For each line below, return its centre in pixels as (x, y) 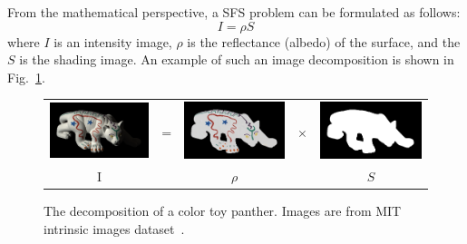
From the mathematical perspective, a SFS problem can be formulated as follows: (234, 12)
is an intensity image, (113, 41)
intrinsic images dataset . (114, 228)
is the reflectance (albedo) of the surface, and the (324, 41)
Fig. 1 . (26, 77)
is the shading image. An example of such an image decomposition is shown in (237, 59)
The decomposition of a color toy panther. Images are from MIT (223, 210)
